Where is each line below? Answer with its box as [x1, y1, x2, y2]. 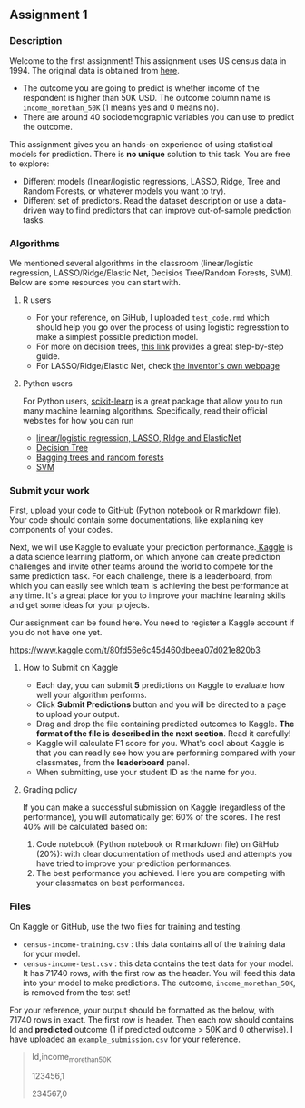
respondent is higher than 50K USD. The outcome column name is [22, 92, 271, 103]
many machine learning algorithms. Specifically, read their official [22, 404, 268, 416]
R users [22, 294, 52, 305]
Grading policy [22, 784, 78, 795]
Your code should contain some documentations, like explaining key [9, 514, 264, 525]
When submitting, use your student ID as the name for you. [35, 767, 257, 778]
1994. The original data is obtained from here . [9, 65, 180, 75]
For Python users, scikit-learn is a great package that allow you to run [22, 395, 283, 406]
